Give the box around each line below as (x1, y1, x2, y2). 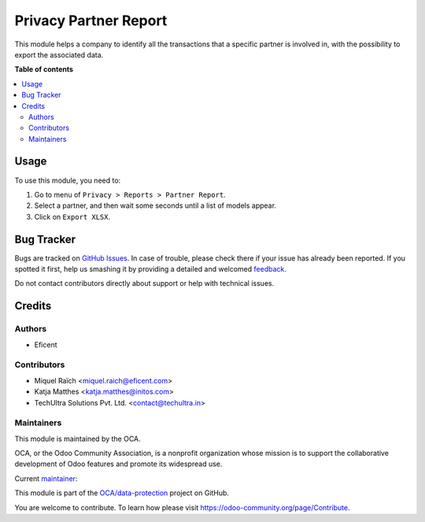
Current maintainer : (14, 473, 78, 483)
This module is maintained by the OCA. (14, 434, 141, 443)
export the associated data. (14, 50, 104, 59)
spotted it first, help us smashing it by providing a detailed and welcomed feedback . (14, 265, 287, 274)
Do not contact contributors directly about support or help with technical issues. (14, 279, 275, 288)
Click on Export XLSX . (34, 212, 110, 221)
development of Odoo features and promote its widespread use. (14, 459, 223, 468)
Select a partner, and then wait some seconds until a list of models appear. (34, 201, 277, 210)
